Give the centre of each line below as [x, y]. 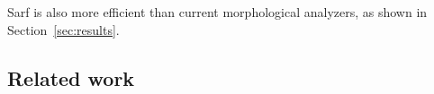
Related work [71, 77]
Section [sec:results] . [63, 29]
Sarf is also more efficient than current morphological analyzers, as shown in [217, 12]
